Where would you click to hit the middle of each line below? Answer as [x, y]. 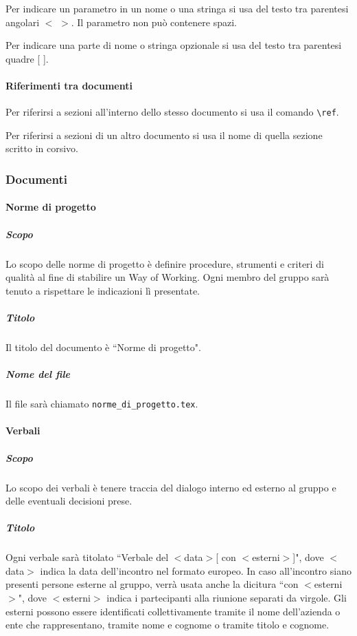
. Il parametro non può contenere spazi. [154, 22]
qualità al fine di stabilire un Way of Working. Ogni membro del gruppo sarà [168, 277]
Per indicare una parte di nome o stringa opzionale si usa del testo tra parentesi [174, 45]
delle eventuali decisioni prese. [69, 501]
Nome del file [38, 374]
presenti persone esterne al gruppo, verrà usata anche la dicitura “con [152, 584]
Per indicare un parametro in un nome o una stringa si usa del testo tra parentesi [177, 8]
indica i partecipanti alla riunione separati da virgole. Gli [227, 598]
